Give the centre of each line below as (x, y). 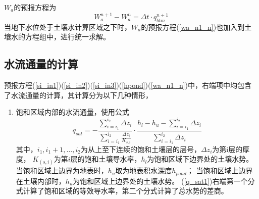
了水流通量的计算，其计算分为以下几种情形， (78, 95)
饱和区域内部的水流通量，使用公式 (72, 112)
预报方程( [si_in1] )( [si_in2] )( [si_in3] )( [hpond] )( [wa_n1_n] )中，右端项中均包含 (128, 85)
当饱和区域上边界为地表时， (62, 170)
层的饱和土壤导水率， (106, 159)
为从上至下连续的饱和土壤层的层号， (141, 149)
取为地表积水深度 (144, 170)
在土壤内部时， (41, 181)
